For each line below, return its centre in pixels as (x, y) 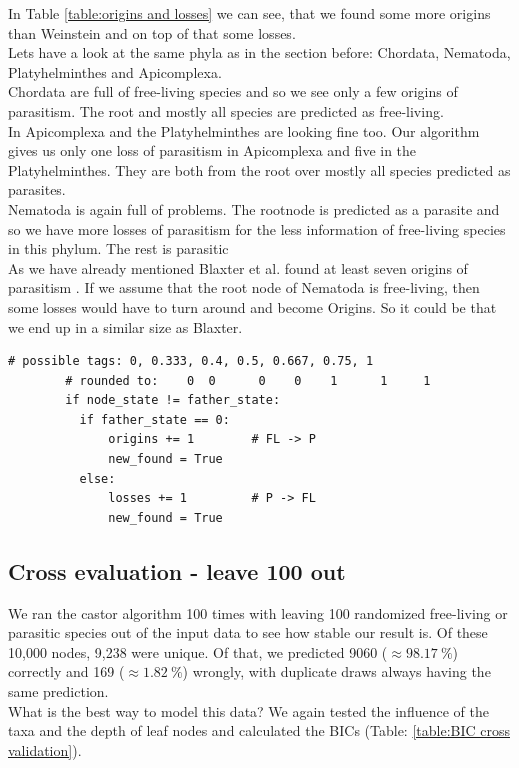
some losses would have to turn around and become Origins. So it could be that (252, 306)
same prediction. (58, 691)
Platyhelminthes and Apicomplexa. (115, 71)
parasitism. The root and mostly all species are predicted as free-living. (226, 110)
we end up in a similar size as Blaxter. (125, 326)
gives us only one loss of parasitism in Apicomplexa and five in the (212, 150)
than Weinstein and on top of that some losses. (152, 32)
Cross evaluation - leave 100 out (177, 570)
